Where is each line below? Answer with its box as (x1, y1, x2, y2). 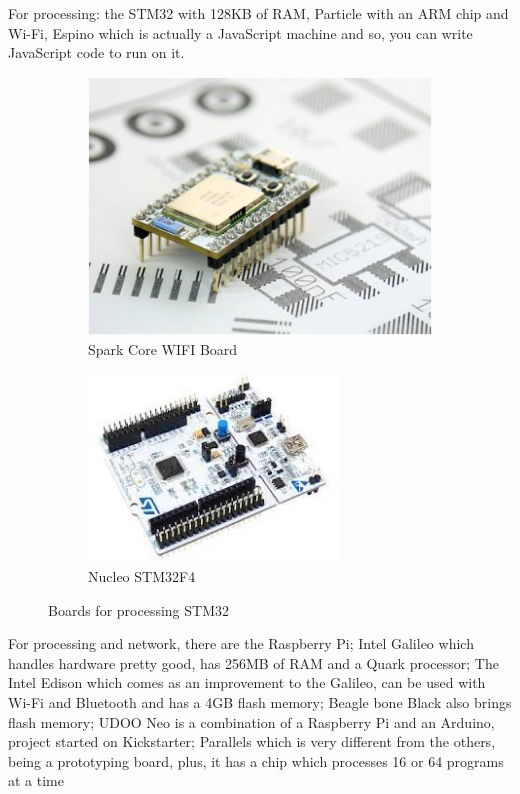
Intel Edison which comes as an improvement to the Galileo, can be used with (8, 672, 486, 693)
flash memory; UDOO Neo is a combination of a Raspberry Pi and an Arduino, (8, 711, 495, 732)
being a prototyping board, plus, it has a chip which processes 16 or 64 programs (8, 750, 504, 771)
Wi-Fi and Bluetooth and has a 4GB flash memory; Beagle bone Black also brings (8, 691, 512, 712)
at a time (8, 770, 64, 791)
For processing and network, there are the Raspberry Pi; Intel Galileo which (8, 633, 474, 654)
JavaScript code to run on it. (8, 42, 185, 63)
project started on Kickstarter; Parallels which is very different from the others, (8, 731, 496, 752)
